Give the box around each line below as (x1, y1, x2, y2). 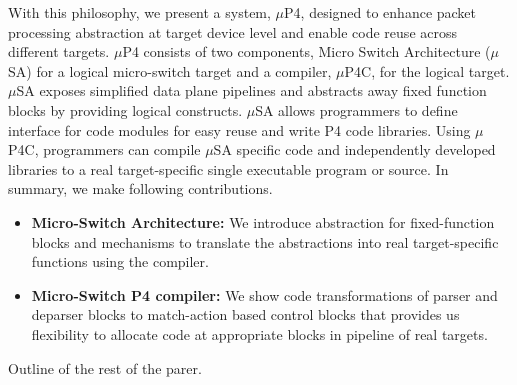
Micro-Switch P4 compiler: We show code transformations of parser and (31, 284, 498, 305)
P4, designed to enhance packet (284, 2, 477, 22)
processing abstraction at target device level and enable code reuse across (8, 21, 457, 42)
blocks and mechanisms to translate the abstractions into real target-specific (31, 231, 499, 252)
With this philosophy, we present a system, (8, 2, 271, 22)
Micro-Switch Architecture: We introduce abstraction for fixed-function (31, 211, 495, 232)
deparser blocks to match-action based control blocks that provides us (31, 304, 460, 325)
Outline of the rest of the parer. (8, 357, 202, 378)
